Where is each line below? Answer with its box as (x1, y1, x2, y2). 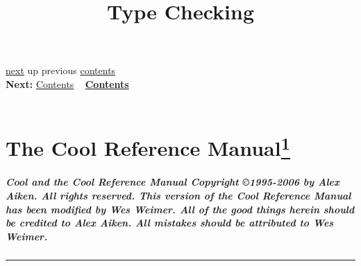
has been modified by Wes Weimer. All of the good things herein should (6, 202, 355, 216)
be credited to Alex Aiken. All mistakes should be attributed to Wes (6, 215, 334, 230)
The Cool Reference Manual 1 (6, 131, 291, 162)
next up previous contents (6, 63, 116, 78)
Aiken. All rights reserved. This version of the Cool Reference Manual (6, 188, 351, 203)
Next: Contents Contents (6, 76, 129, 91)
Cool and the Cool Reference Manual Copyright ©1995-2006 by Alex (6, 175, 339, 189)
